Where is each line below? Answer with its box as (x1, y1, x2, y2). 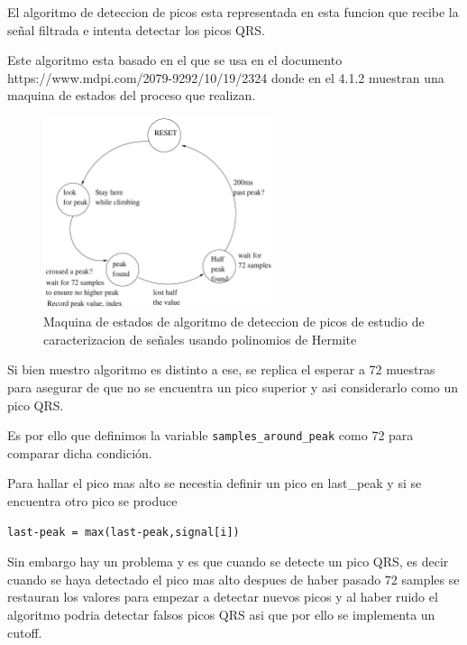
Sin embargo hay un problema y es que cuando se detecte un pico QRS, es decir (7, 552, 449, 571)
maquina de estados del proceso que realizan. (7, 86, 256, 105)
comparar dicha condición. (7, 443, 152, 462)
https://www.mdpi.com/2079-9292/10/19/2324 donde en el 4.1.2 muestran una (7, 68, 444, 87)
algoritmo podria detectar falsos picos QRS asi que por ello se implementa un (7, 604, 435, 623)
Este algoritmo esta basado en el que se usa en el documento (7, 51, 343, 69)
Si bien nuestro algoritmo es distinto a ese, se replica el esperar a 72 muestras (7, 360, 435, 379)
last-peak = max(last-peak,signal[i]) (7, 525, 240, 539)
